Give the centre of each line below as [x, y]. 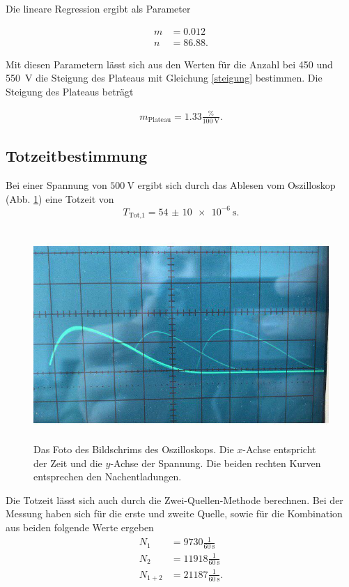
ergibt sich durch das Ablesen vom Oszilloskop [236, 185]
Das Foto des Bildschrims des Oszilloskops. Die [134, 449]
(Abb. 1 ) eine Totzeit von [60, 198]
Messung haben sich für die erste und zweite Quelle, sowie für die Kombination [174, 513]
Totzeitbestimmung [77, 156]
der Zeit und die [68, 463]
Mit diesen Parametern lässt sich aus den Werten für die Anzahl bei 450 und [169, 64]
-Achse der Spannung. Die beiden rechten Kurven [216, 463]
